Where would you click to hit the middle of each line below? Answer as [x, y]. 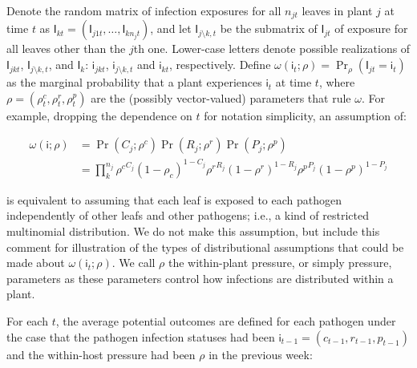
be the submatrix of [269, 28]
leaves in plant [337, 10]
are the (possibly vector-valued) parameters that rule [221, 97]
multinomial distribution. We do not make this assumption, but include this [193, 231]
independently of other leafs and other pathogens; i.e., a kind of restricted [188, 215]
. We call [134, 263]
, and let [171, 28]
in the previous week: [261, 354]
